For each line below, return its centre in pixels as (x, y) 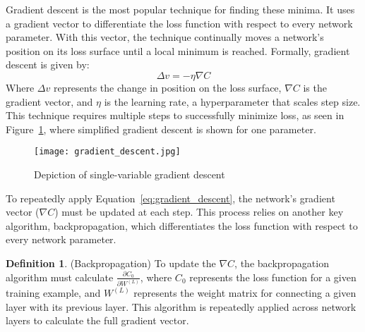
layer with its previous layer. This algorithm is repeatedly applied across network (181, 306)
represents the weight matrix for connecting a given (245, 293)
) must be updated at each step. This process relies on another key (199, 212)
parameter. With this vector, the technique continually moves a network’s (165, 37)
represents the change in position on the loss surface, (167, 87)
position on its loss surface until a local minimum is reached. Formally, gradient (178, 50)
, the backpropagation (282, 263)
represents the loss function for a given (273, 277)
